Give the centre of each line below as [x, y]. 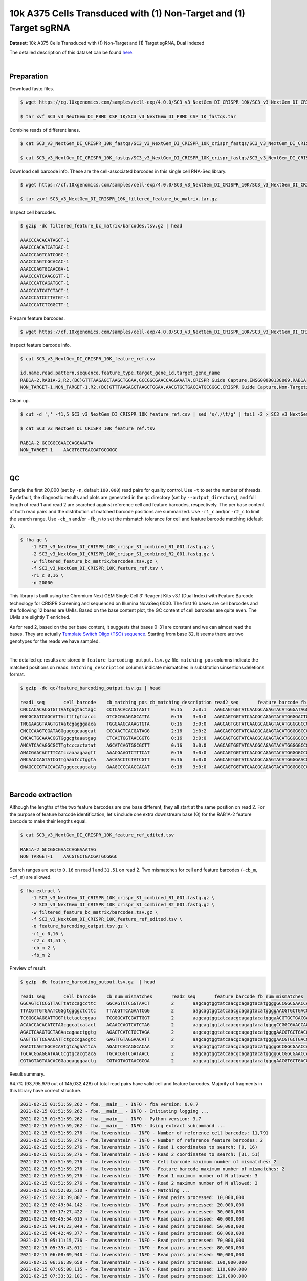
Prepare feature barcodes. [37, 318]
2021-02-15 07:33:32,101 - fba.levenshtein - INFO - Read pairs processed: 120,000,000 [134, 1276]
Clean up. [20, 401]
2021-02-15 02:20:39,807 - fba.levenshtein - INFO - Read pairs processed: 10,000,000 [132, 1197]
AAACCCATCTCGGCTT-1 [45, 305]
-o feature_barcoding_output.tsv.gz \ [80, 926]
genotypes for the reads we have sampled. [54, 641]
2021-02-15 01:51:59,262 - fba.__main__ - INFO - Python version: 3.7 [111, 1119]
